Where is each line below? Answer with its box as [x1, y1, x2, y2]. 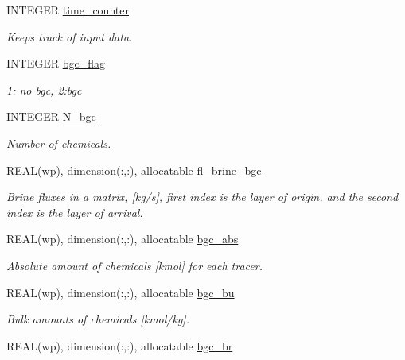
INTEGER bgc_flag [6, 55, 105, 72]
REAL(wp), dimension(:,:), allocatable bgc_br [6, 337, 233, 354]
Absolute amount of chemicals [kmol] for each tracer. [6, 257, 263, 273]
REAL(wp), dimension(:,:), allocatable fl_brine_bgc [6, 161, 262, 178]
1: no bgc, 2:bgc [6, 81, 82, 98]
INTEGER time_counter [6, 2, 129, 17]
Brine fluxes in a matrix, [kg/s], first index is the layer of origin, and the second [6, 188, 399, 205]
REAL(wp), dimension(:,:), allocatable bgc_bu [6, 284, 235, 300]
